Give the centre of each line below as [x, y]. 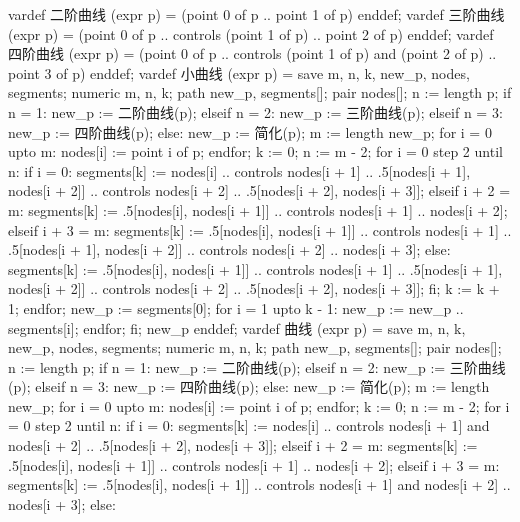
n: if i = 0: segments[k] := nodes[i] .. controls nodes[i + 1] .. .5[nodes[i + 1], [239, 170]
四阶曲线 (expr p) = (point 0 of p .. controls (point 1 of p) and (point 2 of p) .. [252, 53]
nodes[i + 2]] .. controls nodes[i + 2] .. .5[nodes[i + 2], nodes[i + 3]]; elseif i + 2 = [259, 190]
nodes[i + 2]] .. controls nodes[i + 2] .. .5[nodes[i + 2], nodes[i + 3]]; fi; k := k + [254, 288]
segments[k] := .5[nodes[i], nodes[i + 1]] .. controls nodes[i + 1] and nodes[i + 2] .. [259, 484]
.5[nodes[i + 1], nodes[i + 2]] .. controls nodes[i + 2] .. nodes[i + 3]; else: [229, 249]
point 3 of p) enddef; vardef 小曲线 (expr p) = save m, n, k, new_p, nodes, [239, 72]
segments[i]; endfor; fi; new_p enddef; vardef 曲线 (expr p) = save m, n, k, [237, 327]
